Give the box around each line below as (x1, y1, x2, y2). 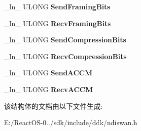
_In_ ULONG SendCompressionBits (4, 34, 126, 45)
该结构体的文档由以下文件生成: (4, 100, 103, 111)
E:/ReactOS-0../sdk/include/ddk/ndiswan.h (4, 117, 138, 128)
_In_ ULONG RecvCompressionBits (4, 51, 127, 61)
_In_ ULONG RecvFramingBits (4, 18, 111, 28)
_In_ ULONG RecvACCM (4, 84, 93, 94)
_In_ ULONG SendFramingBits (4, 1, 110, 11)
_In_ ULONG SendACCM (4, 67, 93, 78)
